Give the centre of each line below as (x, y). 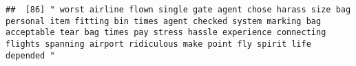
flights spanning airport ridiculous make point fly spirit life (158, 44)
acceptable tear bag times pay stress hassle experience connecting (166, 33)
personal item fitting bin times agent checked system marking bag (164, 21)
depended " (30, 55)
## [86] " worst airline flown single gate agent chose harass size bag (178, 10)
